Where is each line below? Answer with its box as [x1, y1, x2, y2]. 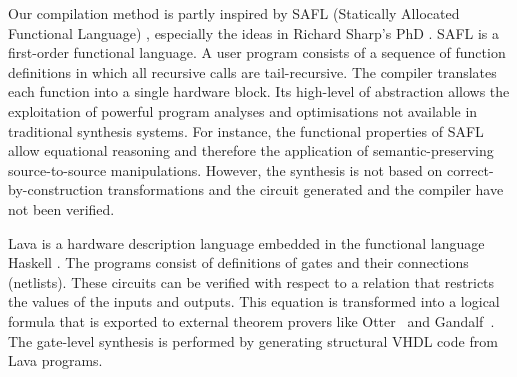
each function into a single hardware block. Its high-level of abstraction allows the [8, 81, 510, 102]
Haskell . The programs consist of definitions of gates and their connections [8, 252, 469, 273]
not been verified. [8, 198, 115, 219]
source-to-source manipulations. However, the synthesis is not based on [8, 159, 443, 180]
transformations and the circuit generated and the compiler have [107, 179, 504, 200]
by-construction [8, 179, 104, 200]
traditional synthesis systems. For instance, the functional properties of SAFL [8, 120, 484, 141]
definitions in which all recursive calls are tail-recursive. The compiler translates [8, 61, 497, 82]
